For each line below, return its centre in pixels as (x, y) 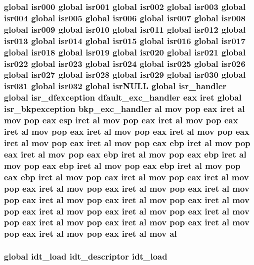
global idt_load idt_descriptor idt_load (86, 256)
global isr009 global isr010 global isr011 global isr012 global (125, 29)
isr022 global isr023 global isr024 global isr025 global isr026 (125, 63)
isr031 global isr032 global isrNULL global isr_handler (115, 86)
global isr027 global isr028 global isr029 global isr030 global (125, 75)
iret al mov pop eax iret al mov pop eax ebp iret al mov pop (127, 142)
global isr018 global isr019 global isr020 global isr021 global (125, 52)
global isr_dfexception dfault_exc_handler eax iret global (123, 97)
